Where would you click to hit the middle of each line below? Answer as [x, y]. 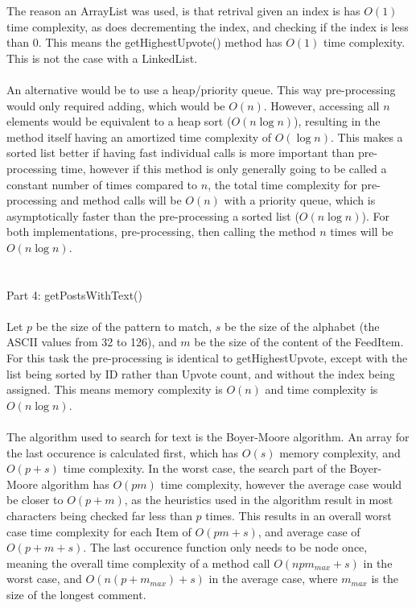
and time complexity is [321, 389]
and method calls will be [121, 200]
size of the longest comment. [76, 594]
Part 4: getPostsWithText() [74, 294]
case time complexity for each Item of [99, 531]
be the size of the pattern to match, [124, 326]
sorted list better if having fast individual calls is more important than [181, 153]
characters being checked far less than [99, 515]
